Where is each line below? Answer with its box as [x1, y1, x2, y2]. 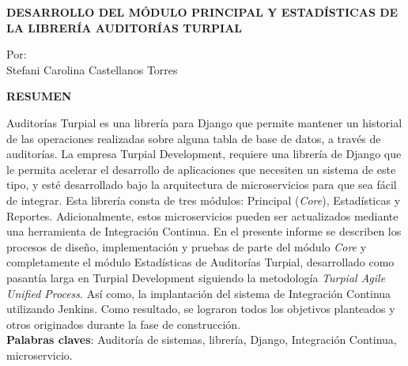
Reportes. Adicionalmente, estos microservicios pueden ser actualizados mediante [6, 207, 399, 224]
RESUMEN [6, 88, 72, 104]
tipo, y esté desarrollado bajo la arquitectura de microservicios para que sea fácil [6, 176, 397, 193]
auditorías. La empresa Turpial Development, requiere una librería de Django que [6, 145, 402, 162]
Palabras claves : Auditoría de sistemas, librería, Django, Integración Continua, [6, 331, 397, 348]
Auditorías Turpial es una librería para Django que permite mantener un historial [6, 114, 402, 130]
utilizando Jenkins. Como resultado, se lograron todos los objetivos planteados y [6, 300, 395, 317]
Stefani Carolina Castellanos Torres [6, 61, 178, 77]
